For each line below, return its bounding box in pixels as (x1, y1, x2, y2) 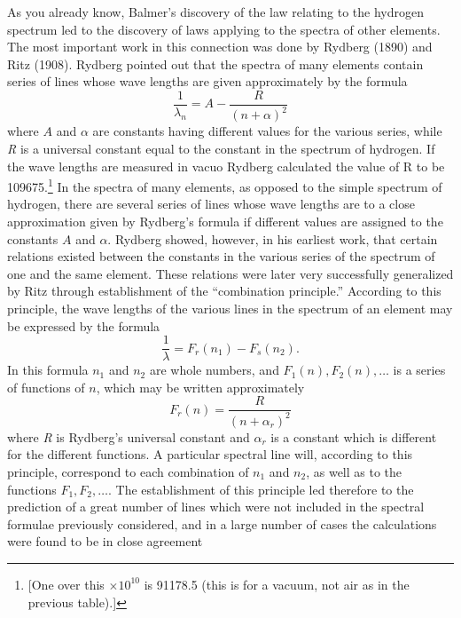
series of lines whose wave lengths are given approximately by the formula (7, 72, 408, 91)
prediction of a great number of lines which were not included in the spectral (7, 497, 425, 516)
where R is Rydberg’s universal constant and (7, 427, 250, 446)
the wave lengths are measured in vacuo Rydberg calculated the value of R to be (7, 156, 445, 175)
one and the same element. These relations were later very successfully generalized (7, 264, 454, 282)
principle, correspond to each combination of (7, 463, 249, 480)
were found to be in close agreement (7, 532, 203, 551)
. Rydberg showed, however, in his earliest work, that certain (107, 229, 438, 248)
